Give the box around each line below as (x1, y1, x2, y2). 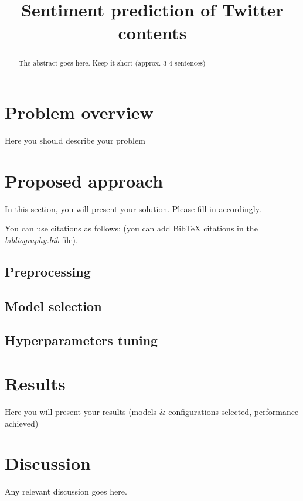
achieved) (5, 417, 39, 429)
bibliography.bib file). (5, 233, 78, 246)
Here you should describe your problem (5, 134, 145, 146)
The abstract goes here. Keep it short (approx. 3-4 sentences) (18, 58, 206, 68)
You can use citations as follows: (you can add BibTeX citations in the (5, 222, 258, 234)
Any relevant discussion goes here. (5, 485, 127, 497)
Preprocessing (5, 262, 91, 280)
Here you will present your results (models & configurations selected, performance (5, 405, 299, 417)
